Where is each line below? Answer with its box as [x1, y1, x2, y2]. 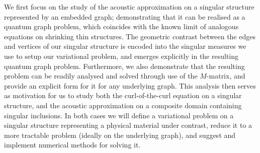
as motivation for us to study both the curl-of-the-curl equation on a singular [4, 90, 242, 101]
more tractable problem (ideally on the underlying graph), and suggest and [4, 129, 236, 140]
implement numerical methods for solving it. [4, 139, 141, 150]
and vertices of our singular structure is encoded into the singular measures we [4, 41, 246, 51]
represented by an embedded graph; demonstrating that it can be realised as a [4, 11, 245, 22]
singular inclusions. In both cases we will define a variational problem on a [4, 110, 234, 120]
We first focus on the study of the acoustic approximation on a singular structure [4, 2, 254, 12]
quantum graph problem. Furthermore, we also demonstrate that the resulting [4, 60, 245, 71]
